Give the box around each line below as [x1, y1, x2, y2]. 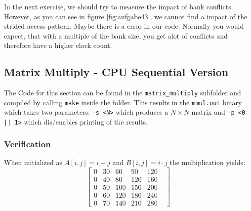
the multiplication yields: [169, 157, 246, 168]
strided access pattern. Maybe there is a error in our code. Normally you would [4, 21, 244, 31]
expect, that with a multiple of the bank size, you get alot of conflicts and [4, 30, 228, 41]
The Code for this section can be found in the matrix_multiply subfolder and [4, 87, 241, 98]
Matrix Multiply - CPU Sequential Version [4, 64, 229, 80]
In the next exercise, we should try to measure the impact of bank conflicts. [4, 1, 233, 11]
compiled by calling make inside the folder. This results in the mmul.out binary [4, 97, 242, 107]
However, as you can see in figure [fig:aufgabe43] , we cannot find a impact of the [4, 11, 248, 21]
